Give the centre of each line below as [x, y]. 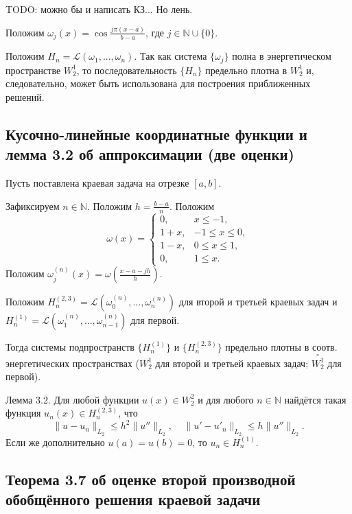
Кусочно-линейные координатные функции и [156, 134]
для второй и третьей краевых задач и [258, 302]
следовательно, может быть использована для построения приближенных [158, 83]
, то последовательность [127, 70]
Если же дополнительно [55, 442]
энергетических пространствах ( [72, 363]
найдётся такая [315, 399]
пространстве [33, 70]
